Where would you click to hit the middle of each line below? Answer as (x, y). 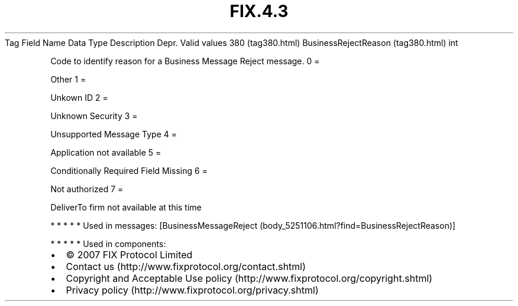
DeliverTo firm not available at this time (126, 207)
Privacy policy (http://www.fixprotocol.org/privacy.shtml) (192, 290)
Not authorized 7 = (87, 189)
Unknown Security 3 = (94, 116)
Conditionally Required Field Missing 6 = (129, 170)
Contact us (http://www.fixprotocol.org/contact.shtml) (186, 266)
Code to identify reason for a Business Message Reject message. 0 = (185, 61)
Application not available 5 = (106, 152)
